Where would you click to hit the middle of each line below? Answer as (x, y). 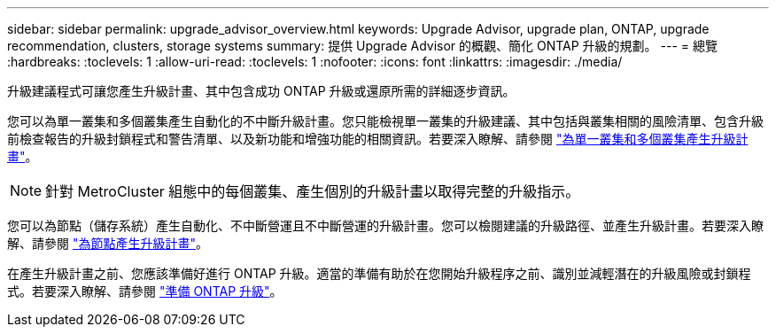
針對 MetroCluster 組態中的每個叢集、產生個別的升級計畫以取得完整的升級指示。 (313, 191)
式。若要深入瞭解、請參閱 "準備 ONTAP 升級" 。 (145, 291)
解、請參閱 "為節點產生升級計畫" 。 (108, 243)
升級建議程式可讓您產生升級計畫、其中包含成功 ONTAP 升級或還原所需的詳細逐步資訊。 (261, 91)
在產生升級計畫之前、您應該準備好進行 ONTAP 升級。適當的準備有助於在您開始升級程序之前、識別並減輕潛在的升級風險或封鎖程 (379, 273)
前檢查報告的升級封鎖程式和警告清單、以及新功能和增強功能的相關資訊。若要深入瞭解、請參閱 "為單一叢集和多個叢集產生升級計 (378, 139)
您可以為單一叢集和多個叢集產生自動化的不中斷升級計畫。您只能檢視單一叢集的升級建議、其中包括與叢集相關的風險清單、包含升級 (385, 121)
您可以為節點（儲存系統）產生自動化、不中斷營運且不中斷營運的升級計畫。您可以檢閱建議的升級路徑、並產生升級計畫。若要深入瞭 (385, 225)
